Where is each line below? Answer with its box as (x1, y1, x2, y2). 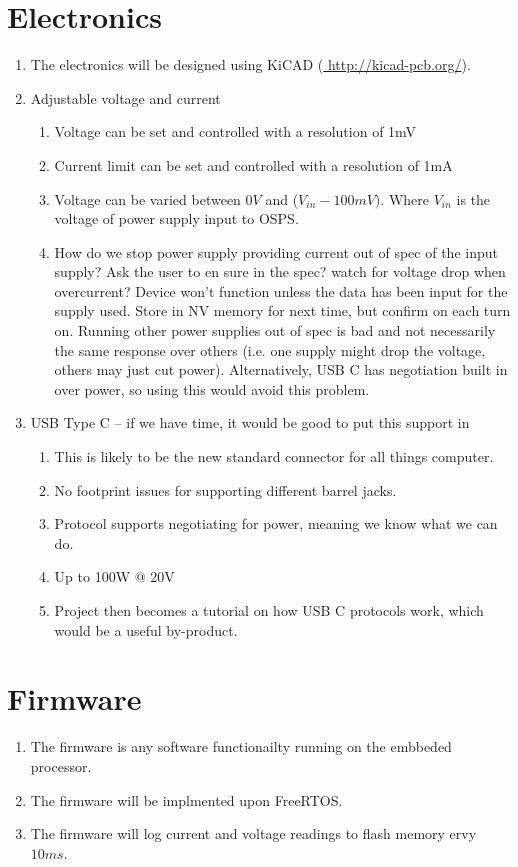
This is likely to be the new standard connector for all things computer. (54, 446, 494, 467)
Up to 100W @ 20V (54, 566, 175, 587)
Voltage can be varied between (54, 188, 241, 209)
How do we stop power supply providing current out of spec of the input (54, 241, 498, 262)
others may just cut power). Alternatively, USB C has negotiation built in (54, 359, 508, 380)
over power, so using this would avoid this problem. (54, 378, 370, 399)
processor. (30, 755, 92, 776)
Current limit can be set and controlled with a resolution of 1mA (54, 154, 453, 175)
